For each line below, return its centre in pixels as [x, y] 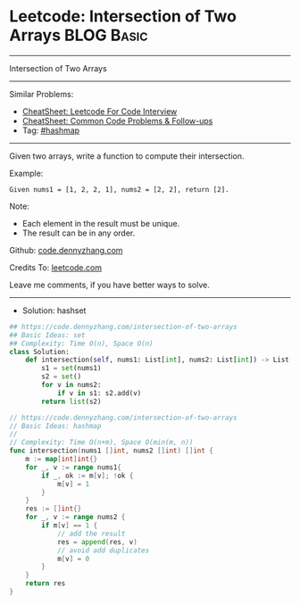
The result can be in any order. [79, 233]
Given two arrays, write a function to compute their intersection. [127, 156]
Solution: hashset [54, 310]
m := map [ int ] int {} [62, 459]
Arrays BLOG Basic [79, 35]
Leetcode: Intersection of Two [123, 17]
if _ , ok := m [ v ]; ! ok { [87, 476]
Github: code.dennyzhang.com [66, 250]
